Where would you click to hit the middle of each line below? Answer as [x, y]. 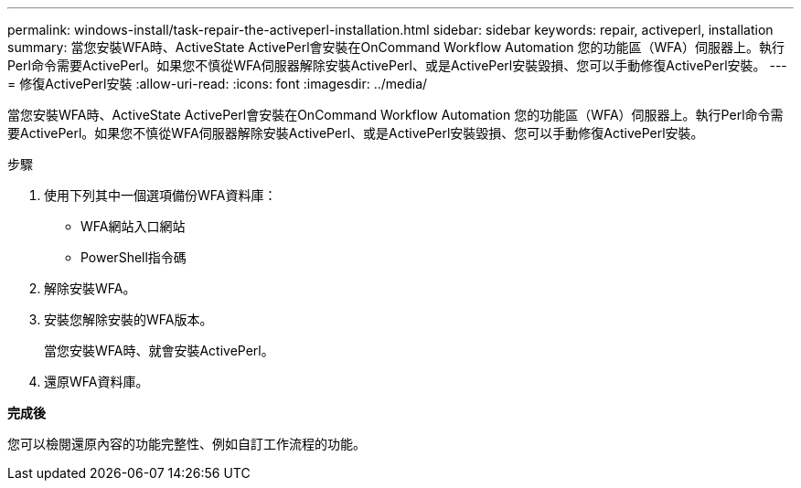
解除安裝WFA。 [90, 288]
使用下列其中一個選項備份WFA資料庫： [160, 195]
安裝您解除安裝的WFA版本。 [128, 319]
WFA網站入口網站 [133, 226]
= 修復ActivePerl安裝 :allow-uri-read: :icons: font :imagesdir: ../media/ [218, 84]
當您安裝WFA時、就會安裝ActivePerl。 [159, 350]
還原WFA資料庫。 [96, 382]
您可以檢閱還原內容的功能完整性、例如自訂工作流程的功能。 [187, 444]
